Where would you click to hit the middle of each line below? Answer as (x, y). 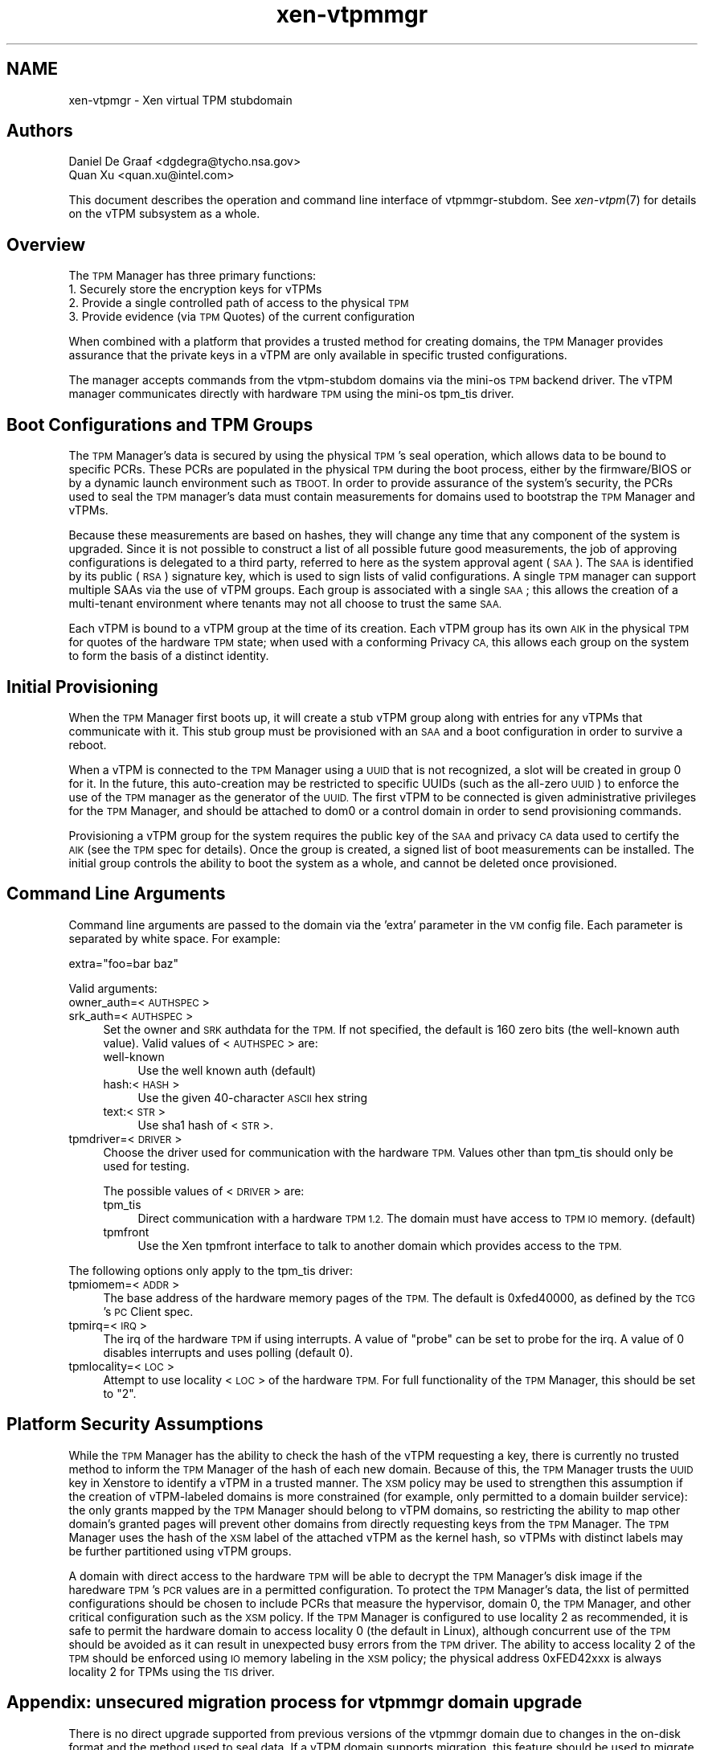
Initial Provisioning (82, 686)
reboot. (88, 744)
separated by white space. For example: (174, 938)
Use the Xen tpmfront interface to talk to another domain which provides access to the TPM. (380, 1245)
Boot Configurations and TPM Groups (160, 424)
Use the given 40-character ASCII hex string (253, 1097)
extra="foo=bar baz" (124, 963)
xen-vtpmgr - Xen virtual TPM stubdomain (180, 100)
